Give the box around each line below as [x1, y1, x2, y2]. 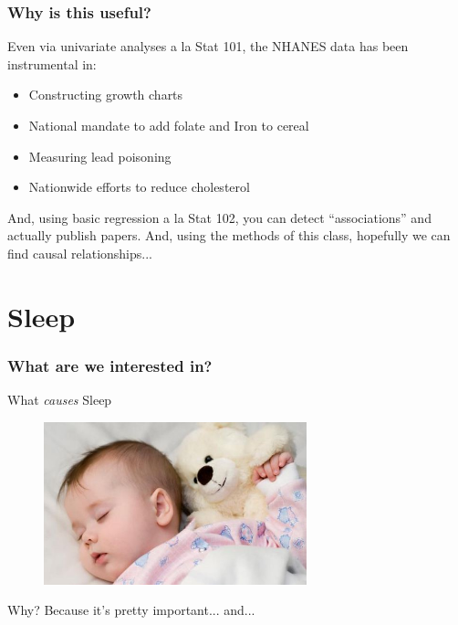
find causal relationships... [7, 243, 152, 262]
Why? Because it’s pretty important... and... [7, 600, 255, 620]
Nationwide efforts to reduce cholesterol [28, 177, 250, 196]
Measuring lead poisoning [28, 146, 172, 165]
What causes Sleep [7, 390, 112, 409]
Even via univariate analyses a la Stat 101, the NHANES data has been [7, 37, 409, 56]
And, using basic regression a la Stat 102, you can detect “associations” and [7, 207, 432, 227]
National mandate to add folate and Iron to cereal [28, 116, 309, 134]
